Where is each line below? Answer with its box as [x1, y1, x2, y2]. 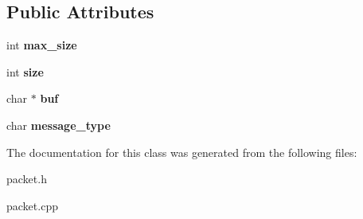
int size [6, 63, 44, 80]
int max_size [6, 37, 77, 53]
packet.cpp [6, 197, 58, 213]
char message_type [6, 116, 111, 133]
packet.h [6, 170, 47, 187]
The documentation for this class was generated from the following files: [6, 143, 357, 160]
